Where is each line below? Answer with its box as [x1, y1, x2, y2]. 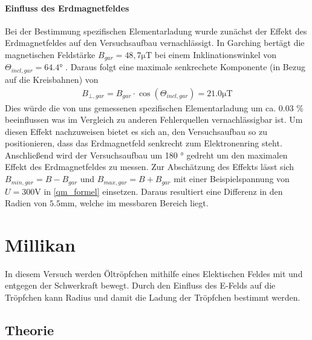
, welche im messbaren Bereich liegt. [74, 197, 209, 209]
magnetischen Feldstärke [5, 48, 96, 60]
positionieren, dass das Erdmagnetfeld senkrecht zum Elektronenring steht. [5, 137, 282, 149]
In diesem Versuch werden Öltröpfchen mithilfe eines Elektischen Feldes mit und [5, 267, 303, 280]
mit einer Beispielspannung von [174, 172, 290, 185]
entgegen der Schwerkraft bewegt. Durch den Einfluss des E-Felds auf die [5, 279, 276, 292]
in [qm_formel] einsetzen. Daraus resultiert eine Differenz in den [44, 185, 283, 197]
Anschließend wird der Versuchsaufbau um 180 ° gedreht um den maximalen [5, 148, 288, 161]
